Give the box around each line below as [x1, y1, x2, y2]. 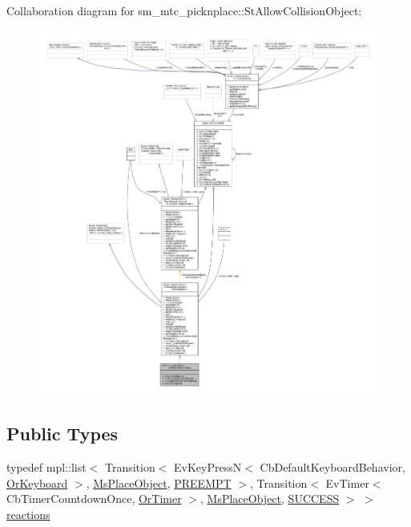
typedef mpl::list [6, 459, 87, 476]
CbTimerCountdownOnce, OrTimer [6, 490, 182, 507]
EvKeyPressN [174, 459, 242, 476]
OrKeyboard [6, 474, 68, 491]
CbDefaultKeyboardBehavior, [260, 459, 405, 476]
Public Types [6, 421, 119, 446]
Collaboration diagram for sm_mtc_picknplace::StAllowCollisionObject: [6, 2, 362, 18]
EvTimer [325, 474, 369, 491]
